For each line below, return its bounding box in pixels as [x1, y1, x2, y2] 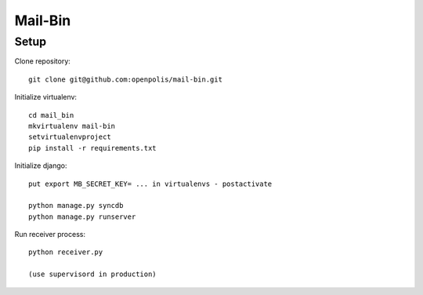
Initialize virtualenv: [14, 93, 78, 102]
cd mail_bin [28, 111, 74, 119]
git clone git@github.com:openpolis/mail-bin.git [28, 75, 223, 84]
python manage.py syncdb [28, 201, 124, 210]
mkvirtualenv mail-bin [28, 122, 116, 130]
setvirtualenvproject [28, 133, 111, 141]
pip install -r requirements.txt [28, 144, 157, 152]
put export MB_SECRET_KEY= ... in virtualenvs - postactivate [28, 179, 273, 188]
